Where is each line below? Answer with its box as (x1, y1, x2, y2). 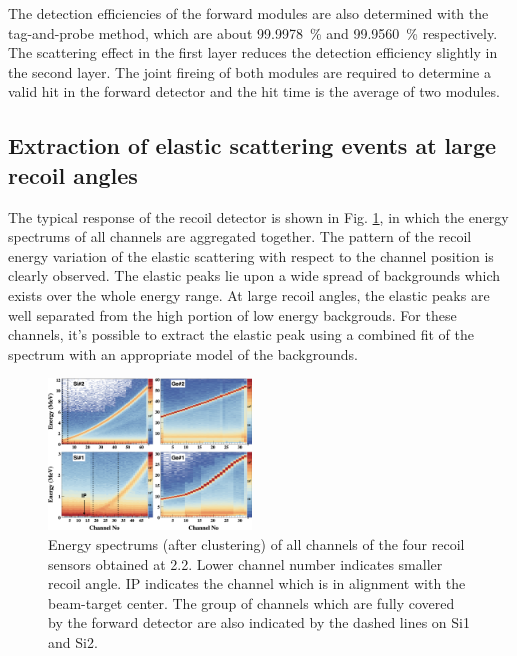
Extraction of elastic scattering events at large (8, 130, 497, 161)
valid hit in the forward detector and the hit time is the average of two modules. (8, 81, 500, 102)
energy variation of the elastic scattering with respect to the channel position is (8, 245, 494, 266)
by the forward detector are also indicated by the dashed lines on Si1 (48, 612, 470, 633)
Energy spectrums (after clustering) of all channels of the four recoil (48, 533, 465, 554)
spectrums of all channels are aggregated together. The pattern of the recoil (8, 226, 472, 247)
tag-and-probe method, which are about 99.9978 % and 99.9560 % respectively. (8, 22, 498, 43)
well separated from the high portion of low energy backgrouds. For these (8, 304, 457, 325)
